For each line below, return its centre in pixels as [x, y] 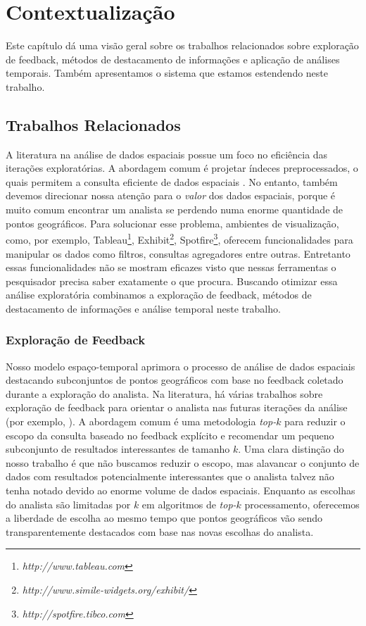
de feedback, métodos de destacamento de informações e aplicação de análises [173, 59]
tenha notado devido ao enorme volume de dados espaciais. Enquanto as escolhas [181, 490]
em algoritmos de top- [189, 504]
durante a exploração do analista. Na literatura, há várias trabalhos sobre [164, 393]
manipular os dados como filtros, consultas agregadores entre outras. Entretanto [178, 253]
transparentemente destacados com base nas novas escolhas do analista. [160, 531]
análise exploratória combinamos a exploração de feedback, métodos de [159, 295]
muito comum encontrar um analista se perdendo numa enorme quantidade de [175, 209]
